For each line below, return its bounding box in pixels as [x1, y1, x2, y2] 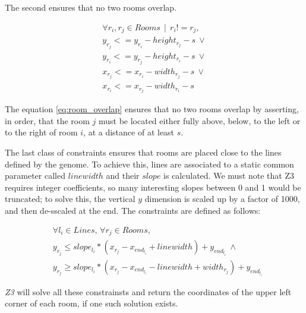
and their [106, 169, 140, 182]
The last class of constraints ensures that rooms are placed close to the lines [5, 146, 282, 159]
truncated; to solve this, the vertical [5, 192, 135, 205]
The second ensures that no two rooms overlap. [5, 1, 176, 13]
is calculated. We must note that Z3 [163, 169, 294, 182]
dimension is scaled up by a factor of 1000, [144, 192, 300, 205]
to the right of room [5, 126, 78, 138]
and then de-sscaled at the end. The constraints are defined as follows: [5, 204, 261, 217]
